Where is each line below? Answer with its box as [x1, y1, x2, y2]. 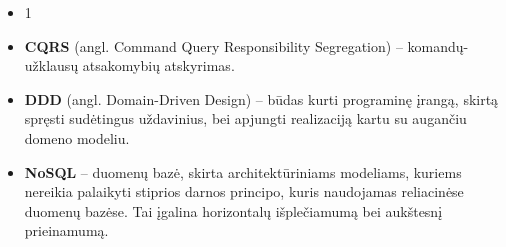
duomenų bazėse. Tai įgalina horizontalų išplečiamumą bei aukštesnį [24, 200, 443, 221]
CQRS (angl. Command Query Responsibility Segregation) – [24, 35, 403, 56]
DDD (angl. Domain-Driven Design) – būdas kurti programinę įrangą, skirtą [24, 88, 499, 109]
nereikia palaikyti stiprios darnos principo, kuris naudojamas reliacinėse [24, 181, 464, 202]
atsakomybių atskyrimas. [82, 55, 235, 76]
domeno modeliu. [24, 127, 130, 148]
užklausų [24, 55, 79, 76]
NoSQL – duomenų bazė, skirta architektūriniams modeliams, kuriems [24, 161, 462, 182]
